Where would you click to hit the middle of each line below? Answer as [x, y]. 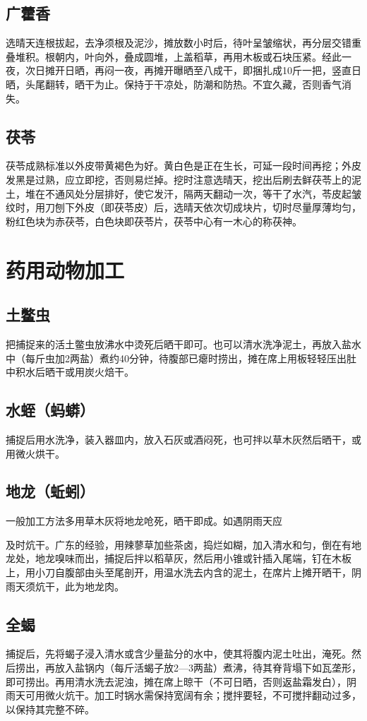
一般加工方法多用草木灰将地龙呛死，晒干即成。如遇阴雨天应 [144, 521]
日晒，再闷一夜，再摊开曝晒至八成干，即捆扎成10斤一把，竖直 [208, 70]
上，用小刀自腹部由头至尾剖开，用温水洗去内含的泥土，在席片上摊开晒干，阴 [183, 572]
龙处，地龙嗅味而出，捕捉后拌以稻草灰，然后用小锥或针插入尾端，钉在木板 [179, 558]
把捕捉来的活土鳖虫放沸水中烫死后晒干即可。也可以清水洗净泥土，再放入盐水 [183, 344]
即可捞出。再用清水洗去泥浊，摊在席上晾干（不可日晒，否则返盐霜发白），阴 [181, 681]
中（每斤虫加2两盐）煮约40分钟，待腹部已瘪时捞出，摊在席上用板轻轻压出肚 [181, 358]
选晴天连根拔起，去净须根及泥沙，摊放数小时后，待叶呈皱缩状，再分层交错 [179, 43]
